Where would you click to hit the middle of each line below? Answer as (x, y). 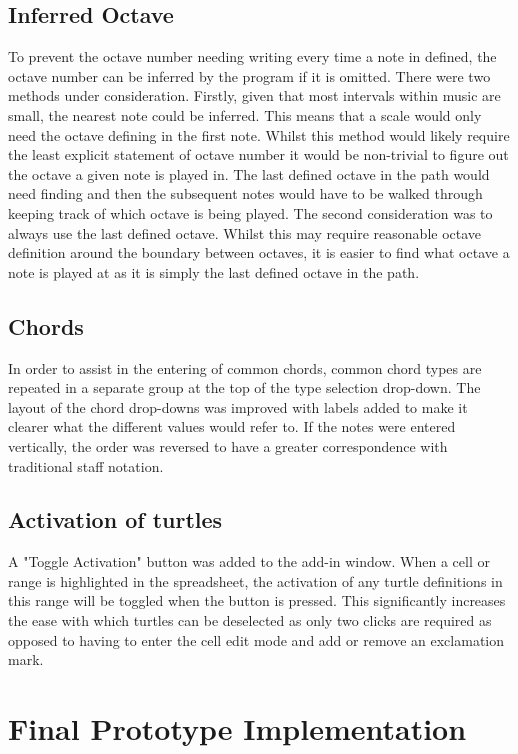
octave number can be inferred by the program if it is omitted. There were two (249, 75)
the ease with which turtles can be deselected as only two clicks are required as (250, 620)
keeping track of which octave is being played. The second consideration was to (250, 212)
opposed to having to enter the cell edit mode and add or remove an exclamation (256, 639)
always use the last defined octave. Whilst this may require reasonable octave (245, 232)
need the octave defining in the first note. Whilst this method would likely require (259, 134)
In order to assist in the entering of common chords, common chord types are (245, 367)
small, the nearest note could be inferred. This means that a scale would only (245, 114)
